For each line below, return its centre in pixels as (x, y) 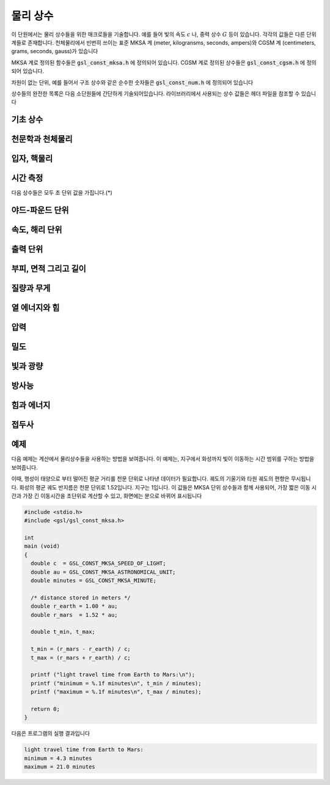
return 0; (46, 709)
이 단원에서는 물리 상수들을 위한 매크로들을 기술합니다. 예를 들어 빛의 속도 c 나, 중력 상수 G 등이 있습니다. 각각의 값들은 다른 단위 (164, 34)
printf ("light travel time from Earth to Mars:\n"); (113, 675)
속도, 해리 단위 (37, 230)
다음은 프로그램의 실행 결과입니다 (51, 734)
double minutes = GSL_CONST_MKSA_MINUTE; (94, 580)
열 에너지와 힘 (35, 308)
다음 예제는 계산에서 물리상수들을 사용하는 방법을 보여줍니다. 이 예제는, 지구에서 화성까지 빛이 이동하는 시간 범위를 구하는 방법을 (163, 459)
